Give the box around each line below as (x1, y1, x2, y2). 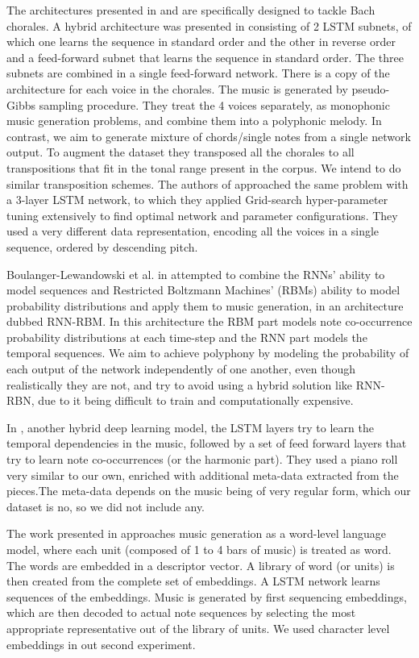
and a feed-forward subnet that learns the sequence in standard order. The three (6, 48, 404, 65)
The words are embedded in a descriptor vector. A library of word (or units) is (6, 556, 395, 573)
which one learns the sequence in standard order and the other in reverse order (6, 33, 396, 50)
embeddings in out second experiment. (6, 635, 196, 652)
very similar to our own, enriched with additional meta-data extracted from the (6, 466, 399, 483)
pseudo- (351, 80, 390, 97)
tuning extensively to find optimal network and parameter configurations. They (6, 206, 398, 223)
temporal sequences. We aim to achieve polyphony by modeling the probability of (6, 344, 409, 361)
